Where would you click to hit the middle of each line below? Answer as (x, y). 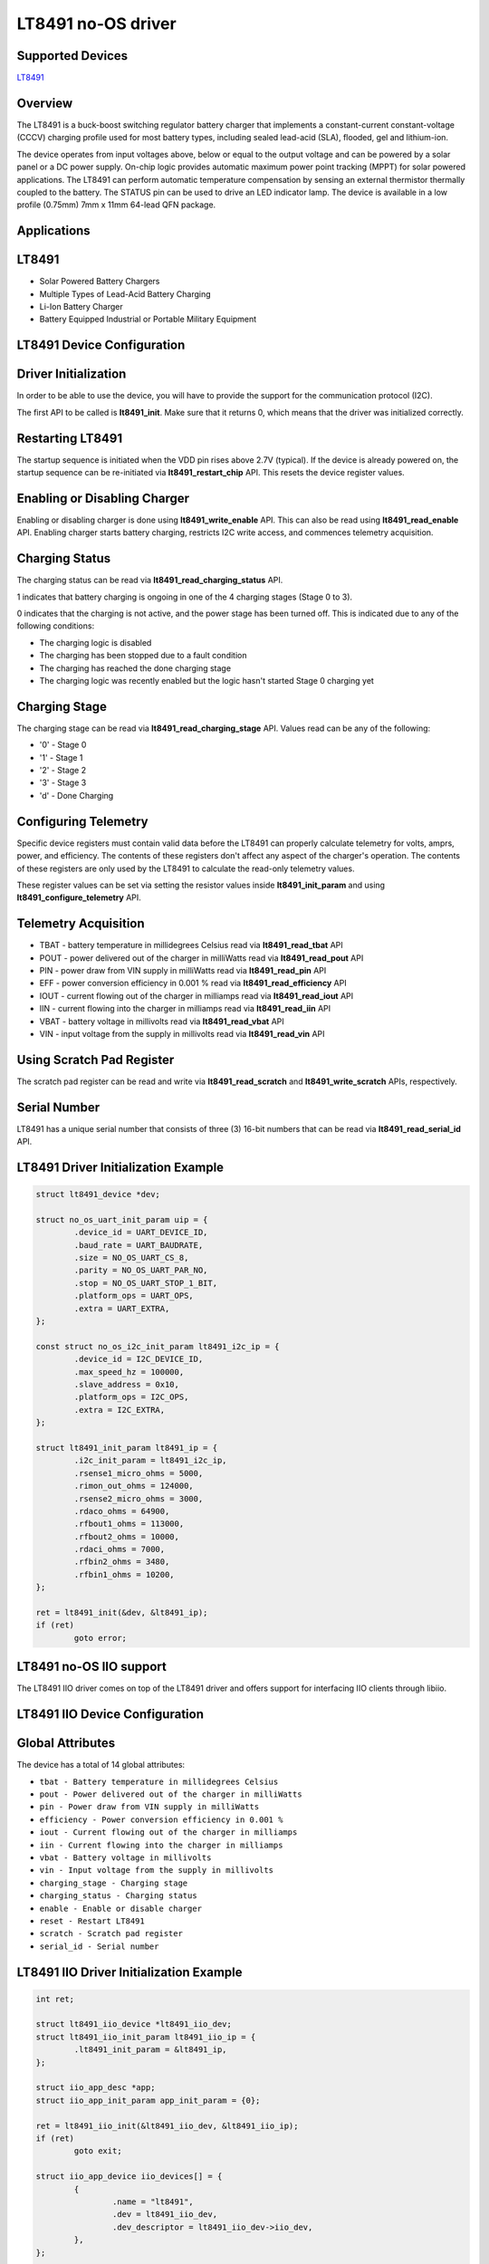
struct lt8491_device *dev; (98, 1194)
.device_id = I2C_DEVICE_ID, (139, 1359)
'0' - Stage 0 (63, 745)
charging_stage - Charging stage (114, 1883)
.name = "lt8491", (153, 2202)
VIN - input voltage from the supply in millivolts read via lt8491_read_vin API (182, 1033)
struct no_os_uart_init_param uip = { (122, 1219)
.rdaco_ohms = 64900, (122, 1511)
